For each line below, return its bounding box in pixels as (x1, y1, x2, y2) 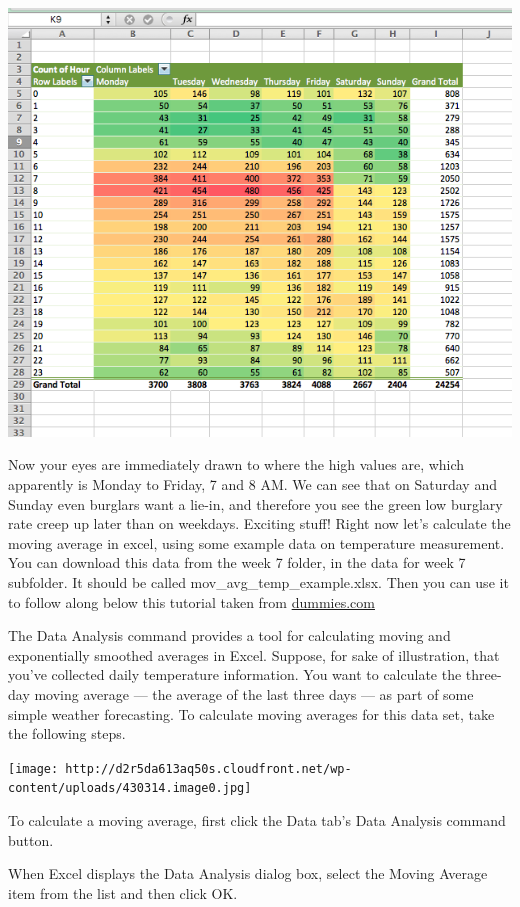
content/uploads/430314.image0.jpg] (8, 781, 252, 796)
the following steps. (8, 723, 126, 744)
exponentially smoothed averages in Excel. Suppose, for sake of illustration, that (8, 644, 500, 665)
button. (8, 829, 54, 850)
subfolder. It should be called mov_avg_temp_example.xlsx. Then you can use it (8, 572, 509, 593)
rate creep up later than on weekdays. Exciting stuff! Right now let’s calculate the (8, 513, 511, 534)
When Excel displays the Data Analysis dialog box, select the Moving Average (8, 863, 488, 884)
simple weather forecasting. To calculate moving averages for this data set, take (8, 703, 495, 724)
